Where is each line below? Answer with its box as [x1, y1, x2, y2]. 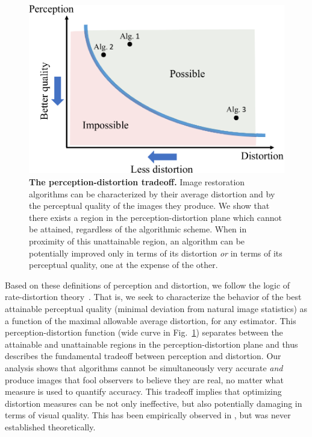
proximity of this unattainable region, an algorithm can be [29, 235, 245, 247]
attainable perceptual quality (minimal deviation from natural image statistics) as [5, 302, 308, 314]
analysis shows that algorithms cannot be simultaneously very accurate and [5, 361, 283, 374]
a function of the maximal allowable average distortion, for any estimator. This [5, 314, 296, 327]
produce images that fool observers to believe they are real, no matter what [5, 373, 284, 386]
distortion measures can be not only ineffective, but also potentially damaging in [5, 397, 302, 409]
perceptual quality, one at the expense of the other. [29, 258, 218, 271]
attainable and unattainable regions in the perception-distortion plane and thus [5, 337, 298, 350]
